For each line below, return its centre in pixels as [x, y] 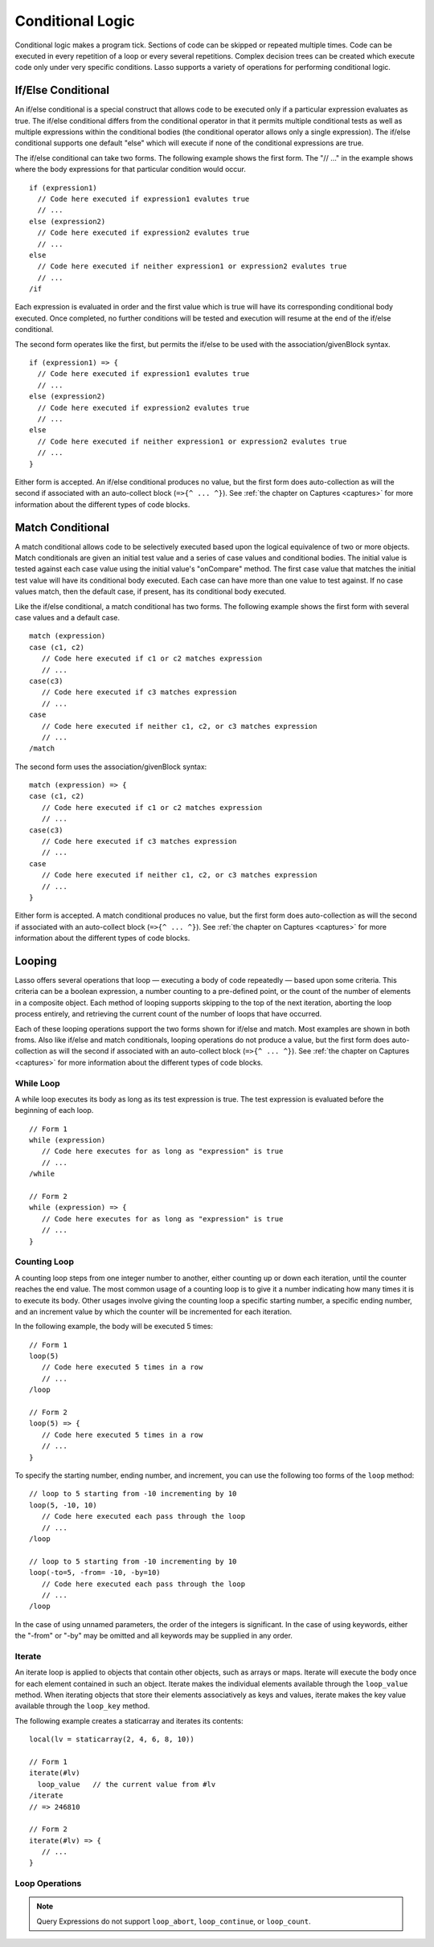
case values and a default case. [68, 617]
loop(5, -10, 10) [63, 1505]
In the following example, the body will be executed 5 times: [114, 1327]
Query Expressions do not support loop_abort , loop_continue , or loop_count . [174, 1921]
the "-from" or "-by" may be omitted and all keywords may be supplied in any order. [154, 1636]
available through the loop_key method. [82, 1706]
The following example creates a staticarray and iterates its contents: [129, 1720]
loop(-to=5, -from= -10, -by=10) [95, 1573]
